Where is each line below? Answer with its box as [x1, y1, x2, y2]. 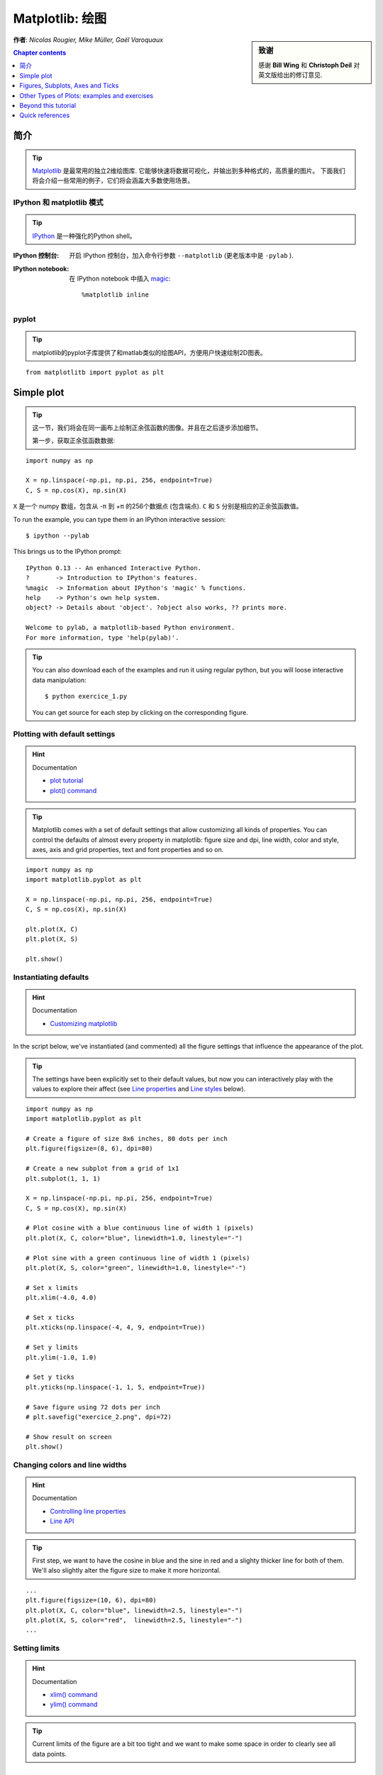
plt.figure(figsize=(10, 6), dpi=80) [26, 1596, 157, 1605]
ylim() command [50, 1700, 98, 1709]
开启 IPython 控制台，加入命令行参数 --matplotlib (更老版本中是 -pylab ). [69, 251, 294, 260]
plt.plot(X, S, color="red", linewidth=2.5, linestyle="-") [26, 1616, 243, 1624]
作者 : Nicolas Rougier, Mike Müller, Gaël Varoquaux [13, 35, 163, 44]
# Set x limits [26, 1284, 79, 1291]
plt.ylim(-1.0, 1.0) [26, 1353, 97, 1361]
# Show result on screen [26, 1433, 112, 1441]
